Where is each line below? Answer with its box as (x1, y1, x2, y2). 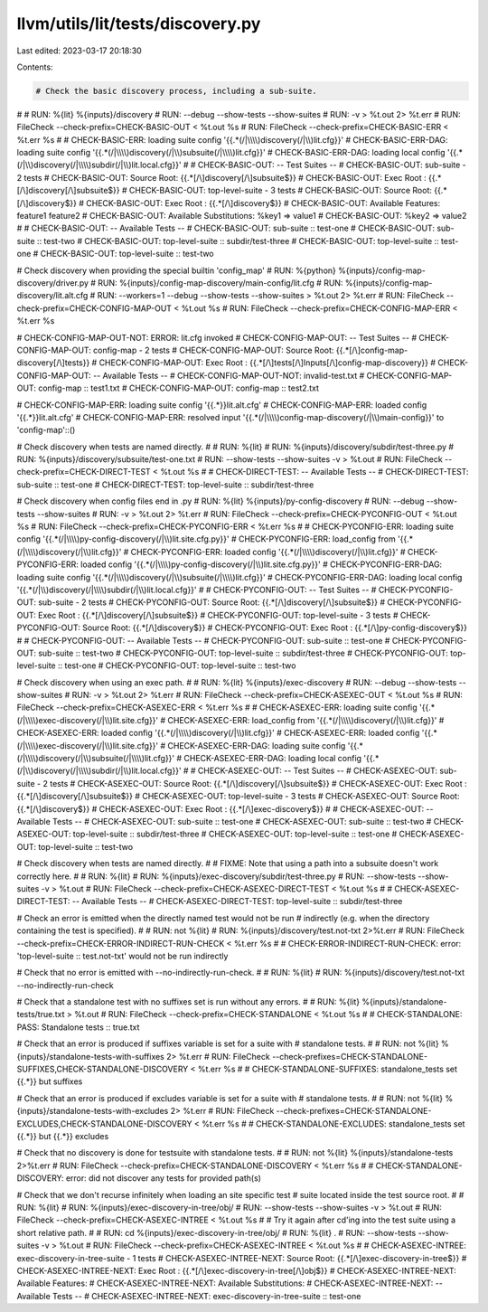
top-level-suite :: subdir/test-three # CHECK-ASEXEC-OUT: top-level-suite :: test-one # (72, 828, 398, 840)
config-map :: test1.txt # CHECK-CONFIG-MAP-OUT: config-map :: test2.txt (37, 382, 320, 393)
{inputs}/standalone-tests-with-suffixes (16, 1051, 164, 1062)
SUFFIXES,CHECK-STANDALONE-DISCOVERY (16, 1063, 189, 1075)
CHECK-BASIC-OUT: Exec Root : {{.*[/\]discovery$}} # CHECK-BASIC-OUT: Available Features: (86, 197, 441, 208)
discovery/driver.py (16, 277, 89, 288)
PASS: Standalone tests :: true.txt (16, 1022, 140, 1033)
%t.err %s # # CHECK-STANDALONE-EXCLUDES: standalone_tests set (202, 1118, 465, 1129)
